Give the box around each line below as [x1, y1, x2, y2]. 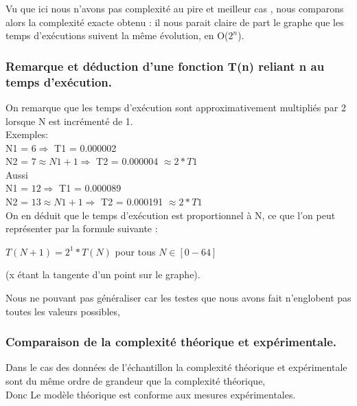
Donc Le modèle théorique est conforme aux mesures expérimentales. [5, 387, 296, 401]
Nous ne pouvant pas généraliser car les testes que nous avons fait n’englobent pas [5, 291, 352, 305]
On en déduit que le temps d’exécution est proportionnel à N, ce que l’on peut [5, 207, 336, 222]
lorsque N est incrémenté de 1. [5, 113, 133, 128]
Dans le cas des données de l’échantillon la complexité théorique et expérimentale [5, 360, 347, 374]
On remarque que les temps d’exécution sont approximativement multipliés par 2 [5, 100, 346, 114]
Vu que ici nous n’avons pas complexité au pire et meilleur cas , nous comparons [5, 1, 344, 15]
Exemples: [5, 127, 49, 142]
